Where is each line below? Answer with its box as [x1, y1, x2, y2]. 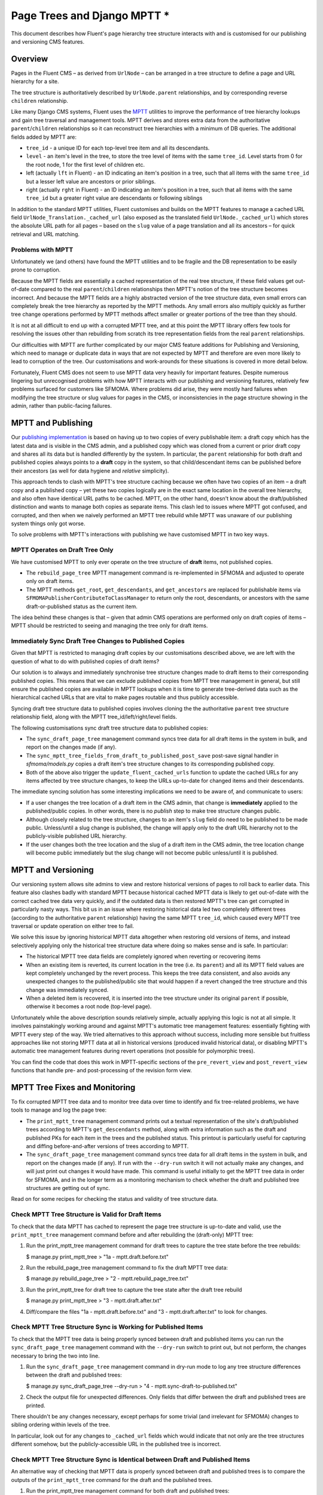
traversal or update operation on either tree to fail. [11, 922, 135, 929]
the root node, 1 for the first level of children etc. [26, 161, 145, 168]
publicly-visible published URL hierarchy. [26, 832, 127, 840]
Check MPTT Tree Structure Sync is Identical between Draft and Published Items [11, 1455, 251, 1463]
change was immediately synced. [26, 986, 109, 993]
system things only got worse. [11, 520, 86, 527]
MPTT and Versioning [11, 865, 94, 875]
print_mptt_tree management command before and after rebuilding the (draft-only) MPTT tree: [11, 1231, 254, 1238]
